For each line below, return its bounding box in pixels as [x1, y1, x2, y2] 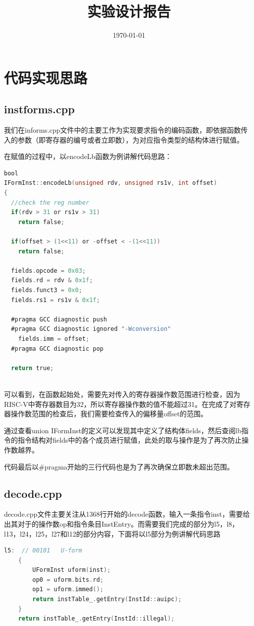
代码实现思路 [4, 67, 88, 87]
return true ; [11, 364, 54, 372]
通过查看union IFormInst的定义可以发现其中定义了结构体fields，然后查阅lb [4, 425, 242, 435]
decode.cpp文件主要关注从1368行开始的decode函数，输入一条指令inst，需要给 [4, 509, 250, 519]
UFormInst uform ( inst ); [32, 566, 111, 574]
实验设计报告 [87, 1, 171, 21]
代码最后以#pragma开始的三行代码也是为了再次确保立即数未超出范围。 [4, 461, 234, 471]
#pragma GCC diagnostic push [11, 315, 107, 323]
